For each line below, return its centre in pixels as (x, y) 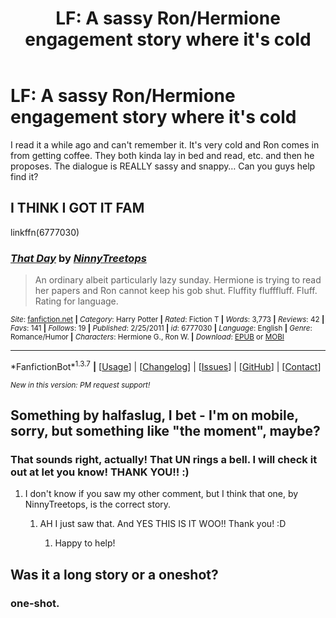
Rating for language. (76, 301)
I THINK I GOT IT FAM (77, 208)
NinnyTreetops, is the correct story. (98, 504)
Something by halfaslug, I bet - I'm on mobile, (154, 415)
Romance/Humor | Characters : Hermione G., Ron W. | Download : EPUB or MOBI (147, 337)
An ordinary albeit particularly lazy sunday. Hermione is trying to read (178, 280)
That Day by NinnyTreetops (78, 258)
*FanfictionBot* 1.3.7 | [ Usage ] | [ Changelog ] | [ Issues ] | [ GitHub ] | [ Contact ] (166, 365)
